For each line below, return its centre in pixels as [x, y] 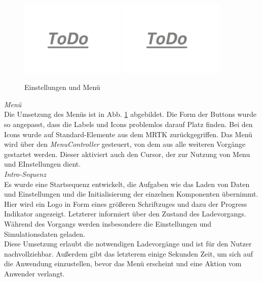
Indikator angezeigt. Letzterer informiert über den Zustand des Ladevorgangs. [125, 214]
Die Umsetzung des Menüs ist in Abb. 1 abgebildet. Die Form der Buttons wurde [130, 114]
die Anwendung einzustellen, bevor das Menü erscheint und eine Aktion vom [123, 263]
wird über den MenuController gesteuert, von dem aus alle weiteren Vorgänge [125, 144]
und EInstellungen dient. [43, 164]
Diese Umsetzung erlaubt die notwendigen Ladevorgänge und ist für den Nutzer [128, 244]
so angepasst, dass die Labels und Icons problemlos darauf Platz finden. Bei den [128, 124]
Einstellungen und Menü [62, 87]
